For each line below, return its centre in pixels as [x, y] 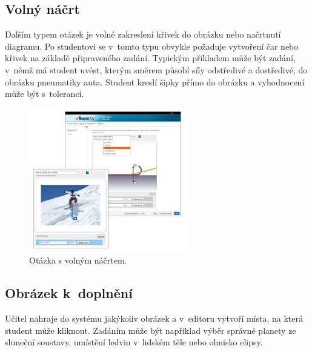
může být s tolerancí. [45, 94]
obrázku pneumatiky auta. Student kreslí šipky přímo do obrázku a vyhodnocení [155, 81]
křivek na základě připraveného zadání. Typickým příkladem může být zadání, [150, 58]
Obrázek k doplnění [69, 293]
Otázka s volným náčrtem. [78, 260]
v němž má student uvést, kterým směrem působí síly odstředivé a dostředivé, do [156, 69]
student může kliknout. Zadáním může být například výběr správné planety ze [151, 330]
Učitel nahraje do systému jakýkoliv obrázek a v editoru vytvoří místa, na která [154, 318]
